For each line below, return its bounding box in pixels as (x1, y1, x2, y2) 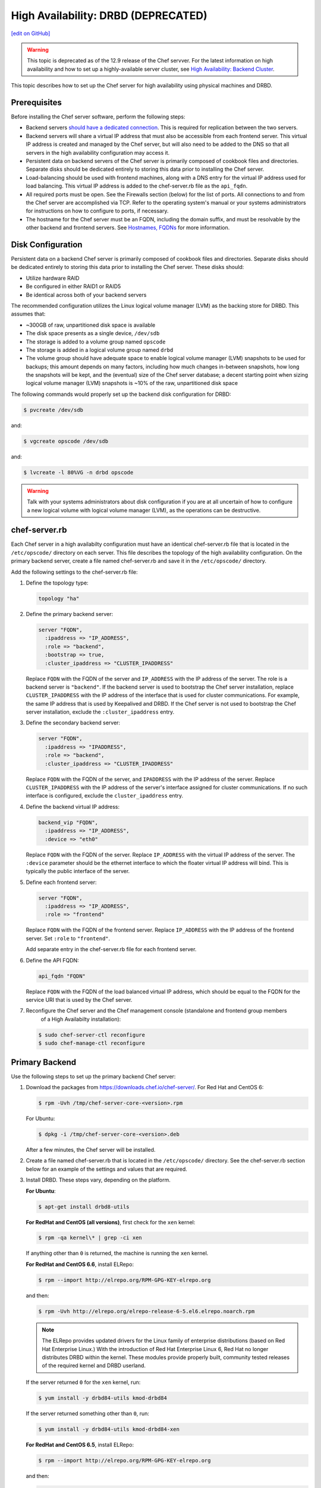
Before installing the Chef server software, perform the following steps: (11, 113, 185, 120)
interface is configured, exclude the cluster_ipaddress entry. (26, 792, 184, 799)
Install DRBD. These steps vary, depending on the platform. (26, 1176, 171, 1184)
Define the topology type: (26, 579, 89, 586)
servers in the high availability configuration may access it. (26, 149, 170, 156)
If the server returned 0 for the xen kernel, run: (26, 1378, 141, 1386)
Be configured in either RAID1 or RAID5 (26, 283, 121, 290)
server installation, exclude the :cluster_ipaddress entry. (26, 708, 175, 715)
